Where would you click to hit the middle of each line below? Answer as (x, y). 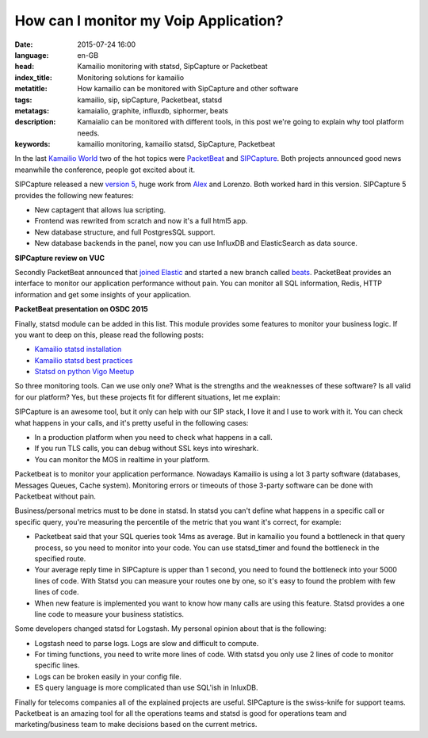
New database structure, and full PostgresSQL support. (125, 232)
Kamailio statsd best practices (84, 360)
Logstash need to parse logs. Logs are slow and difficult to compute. (147, 643)
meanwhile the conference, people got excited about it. (105, 170)
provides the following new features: (74, 195)
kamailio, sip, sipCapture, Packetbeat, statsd (150, 100)
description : (35, 122)
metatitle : (31, 89)
